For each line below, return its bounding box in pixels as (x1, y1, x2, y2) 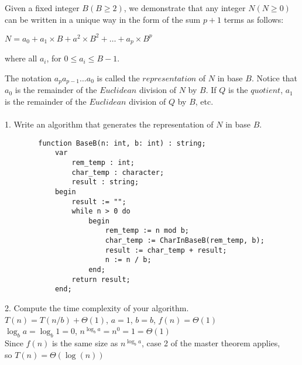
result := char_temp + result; (105, 246, 227, 254)
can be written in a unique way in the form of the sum (5, 13, 201, 25)
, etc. (195, 95, 214, 107)
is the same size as (52, 337, 118, 349)
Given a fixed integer (5, 2, 80, 13)
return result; (71, 275, 131, 284)
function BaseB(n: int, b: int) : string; (38, 139, 206, 147)
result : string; (71, 178, 139, 187)
